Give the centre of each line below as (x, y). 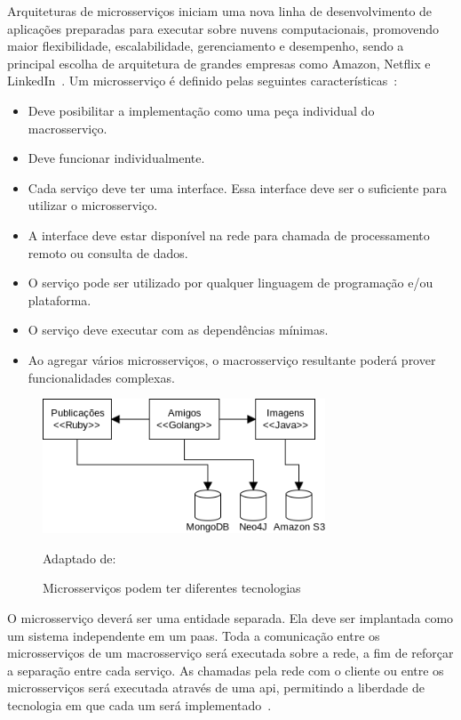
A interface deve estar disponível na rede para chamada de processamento (229, 235)
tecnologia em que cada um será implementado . (139, 705)
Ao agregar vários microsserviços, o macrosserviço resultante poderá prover (232, 359)
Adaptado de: (79, 558)
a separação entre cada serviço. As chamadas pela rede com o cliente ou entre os (226, 670)
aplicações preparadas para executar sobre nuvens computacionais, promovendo (223, 28)
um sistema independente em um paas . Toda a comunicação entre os (194, 635)
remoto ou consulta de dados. (108, 252)
